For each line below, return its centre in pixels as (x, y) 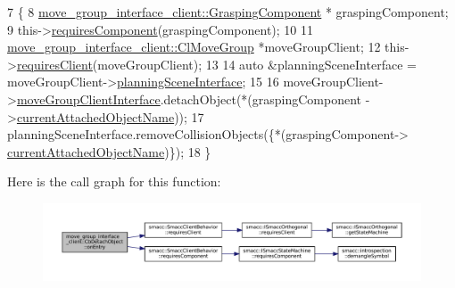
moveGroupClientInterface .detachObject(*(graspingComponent (189, 99)
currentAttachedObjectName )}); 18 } (109, 151)
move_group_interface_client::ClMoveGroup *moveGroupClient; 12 (194, 47)
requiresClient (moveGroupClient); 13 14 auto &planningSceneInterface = (216, 64)
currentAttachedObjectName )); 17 (110, 116)
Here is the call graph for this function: (114, 181)
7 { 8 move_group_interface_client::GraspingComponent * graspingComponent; (228, 12)
